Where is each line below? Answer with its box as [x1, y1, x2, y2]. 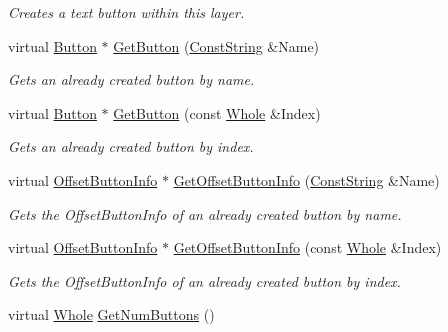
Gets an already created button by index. [8, 136, 254, 157]
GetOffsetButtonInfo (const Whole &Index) [173, 237, 442, 258]
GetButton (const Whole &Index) [113, 102, 321, 123]
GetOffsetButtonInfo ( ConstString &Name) [173, 169, 440, 190]
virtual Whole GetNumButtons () [8, 304, 215, 325]
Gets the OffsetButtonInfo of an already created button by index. [8, 270, 401, 291]
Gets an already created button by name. [8, 69, 255, 90]
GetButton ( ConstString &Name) [113, 35, 320, 56]
